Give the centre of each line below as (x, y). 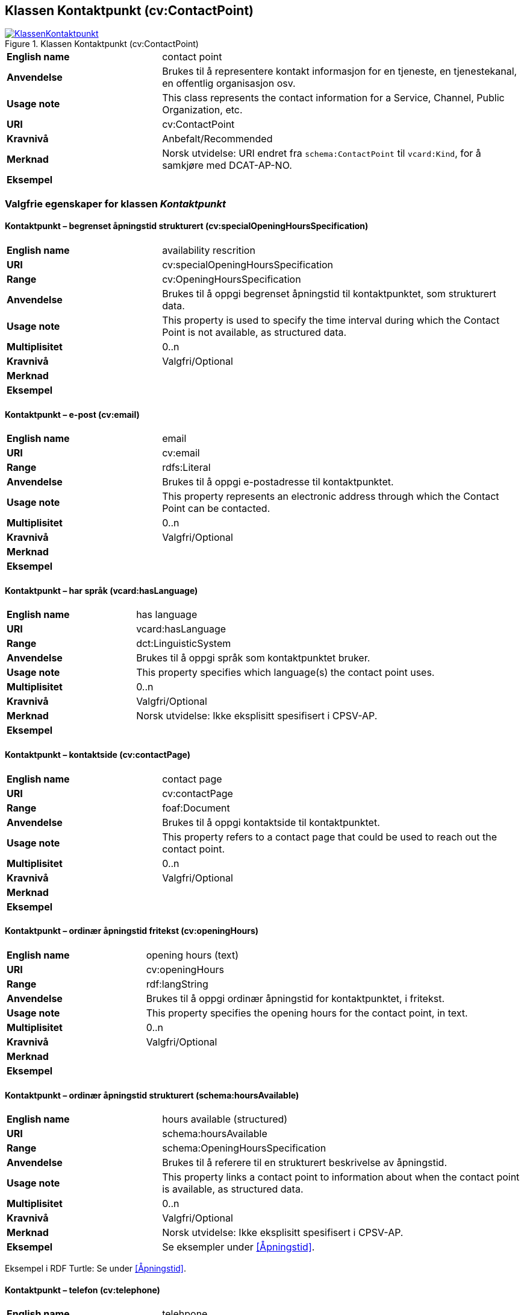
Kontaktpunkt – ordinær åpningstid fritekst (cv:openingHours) (132, 931)
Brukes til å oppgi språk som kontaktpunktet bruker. (253, 658)
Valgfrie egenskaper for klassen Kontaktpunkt (116, 203)
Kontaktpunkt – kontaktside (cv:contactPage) (98, 755)
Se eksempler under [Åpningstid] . (239, 1247)
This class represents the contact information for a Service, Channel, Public (333, 98)
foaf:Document (196, 808)
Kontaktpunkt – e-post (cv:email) (72, 414)
